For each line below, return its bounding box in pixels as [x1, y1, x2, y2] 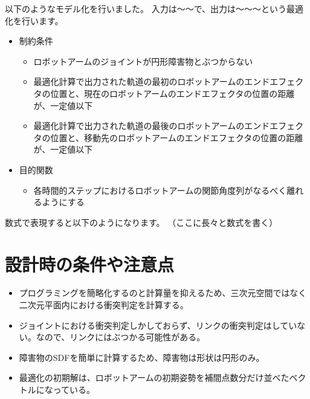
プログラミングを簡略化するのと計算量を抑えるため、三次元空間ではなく [19, 286, 307, 299]
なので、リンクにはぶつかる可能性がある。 [36, 331, 205, 343]
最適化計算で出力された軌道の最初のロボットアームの [33, 75, 245, 88]
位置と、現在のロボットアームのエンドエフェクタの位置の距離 [50, 87, 295, 99]
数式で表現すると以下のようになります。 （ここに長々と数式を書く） [5, 216, 278, 228]
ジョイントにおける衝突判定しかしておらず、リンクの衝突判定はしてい [19, 318, 297, 331]
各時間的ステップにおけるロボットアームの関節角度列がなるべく [33, 183, 287, 196]
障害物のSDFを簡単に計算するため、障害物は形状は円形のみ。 [19, 351, 265, 363]
